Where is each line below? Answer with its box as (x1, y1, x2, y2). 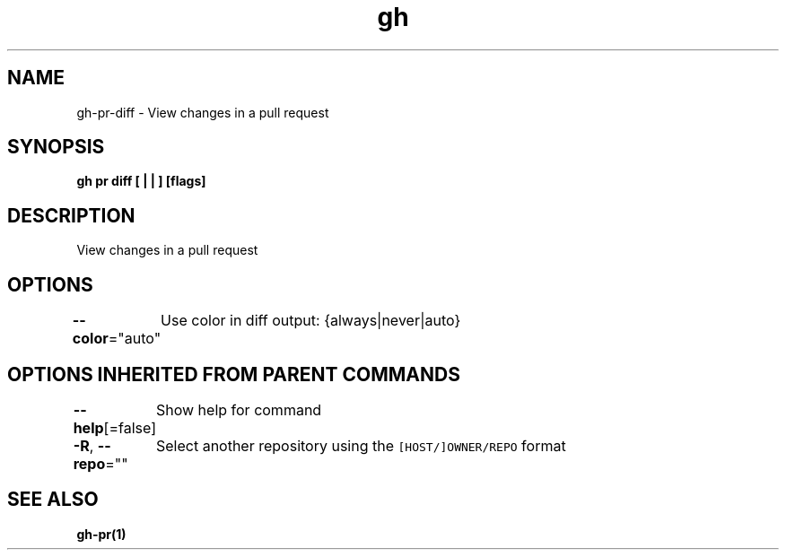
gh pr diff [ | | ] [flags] (76, 173, 206, 189)
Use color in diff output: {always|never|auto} (161, 311, 461, 330)
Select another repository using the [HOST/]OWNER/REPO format (155, 436, 566, 455)
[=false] (103, 418, 156, 437)
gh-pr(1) (76, 526, 127, 542)
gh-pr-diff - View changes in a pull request (76, 104, 329, 120)
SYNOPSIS (7, 135, 105, 159)
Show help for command (155, 400, 322, 419)
